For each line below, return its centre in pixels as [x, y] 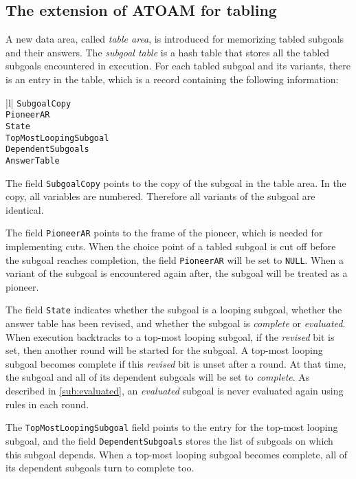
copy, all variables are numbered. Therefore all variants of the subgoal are [160, 196]
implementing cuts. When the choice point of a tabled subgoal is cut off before [171, 246]
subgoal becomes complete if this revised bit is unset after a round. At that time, [176, 363]
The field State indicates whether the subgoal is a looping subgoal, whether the [174, 310]
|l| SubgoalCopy [38, 102]
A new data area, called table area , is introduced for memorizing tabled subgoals [175, 39]
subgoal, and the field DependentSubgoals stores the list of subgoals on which [169, 440]
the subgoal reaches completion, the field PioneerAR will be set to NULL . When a [175, 259]
